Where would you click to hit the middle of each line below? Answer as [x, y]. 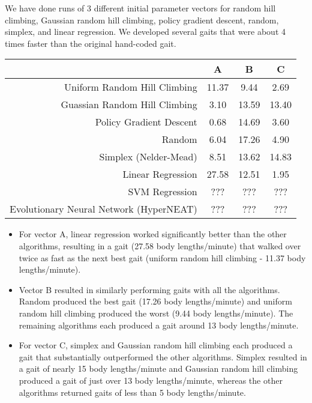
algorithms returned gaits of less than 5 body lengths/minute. [132, 392]
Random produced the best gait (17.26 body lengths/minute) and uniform [155, 301]
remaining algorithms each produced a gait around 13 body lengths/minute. [159, 325]
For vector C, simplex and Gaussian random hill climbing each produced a [156, 345]
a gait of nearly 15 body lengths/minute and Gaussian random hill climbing [158, 368]
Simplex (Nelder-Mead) [148, 157]
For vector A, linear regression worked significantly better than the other [153, 234]
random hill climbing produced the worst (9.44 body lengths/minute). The [156, 313]
